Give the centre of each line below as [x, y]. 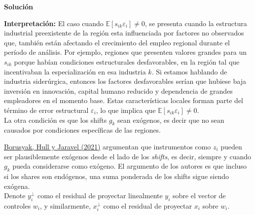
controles [18, 205]
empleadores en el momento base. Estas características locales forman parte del [124, 100]
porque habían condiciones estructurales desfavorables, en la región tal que [127, 61]
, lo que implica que [126, 110]
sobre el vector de [199, 196]
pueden [231, 146]
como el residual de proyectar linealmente [100, 196]
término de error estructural [46, 110]
